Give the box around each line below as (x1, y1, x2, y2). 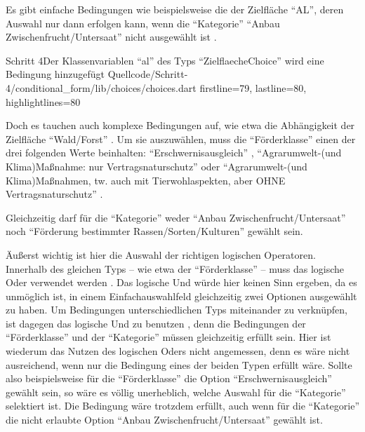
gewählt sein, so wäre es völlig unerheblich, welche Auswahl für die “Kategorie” (6, 384, 346, 399)
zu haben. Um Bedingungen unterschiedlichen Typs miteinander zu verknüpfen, (6, 302, 348, 317)
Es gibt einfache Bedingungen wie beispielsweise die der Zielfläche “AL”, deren (6, 2, 344, 16)
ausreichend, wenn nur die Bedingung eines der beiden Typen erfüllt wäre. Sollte (6, 357, 352, 372)
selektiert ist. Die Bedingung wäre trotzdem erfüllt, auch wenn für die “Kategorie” (6, 398, 359, 413)
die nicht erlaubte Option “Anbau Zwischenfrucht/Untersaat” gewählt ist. (6, 412, 323, 427)
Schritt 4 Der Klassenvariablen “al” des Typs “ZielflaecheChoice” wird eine (6, 53, 324, 67)
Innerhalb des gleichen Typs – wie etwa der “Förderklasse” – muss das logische (6, 261, 345, 276)
